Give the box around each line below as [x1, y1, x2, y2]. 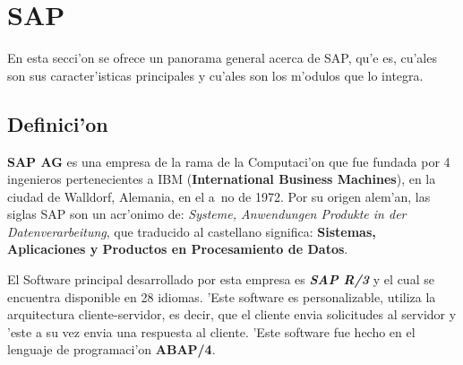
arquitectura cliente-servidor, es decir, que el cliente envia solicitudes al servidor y [7, 305, 457, 324]
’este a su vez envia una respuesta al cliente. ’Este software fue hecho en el [7, 322, 416, 341]
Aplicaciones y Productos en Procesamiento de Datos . [7, 239, 348, 258]
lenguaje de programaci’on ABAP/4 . [7, 340, 216, 359]
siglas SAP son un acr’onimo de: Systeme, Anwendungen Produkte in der [7, 204, 407, 223]
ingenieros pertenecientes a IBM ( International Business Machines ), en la [7, 169, 436, 188]
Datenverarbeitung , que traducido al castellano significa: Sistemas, [7, 222, 376, 240]
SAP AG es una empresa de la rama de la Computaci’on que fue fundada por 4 [7, 152, 450, 170]
